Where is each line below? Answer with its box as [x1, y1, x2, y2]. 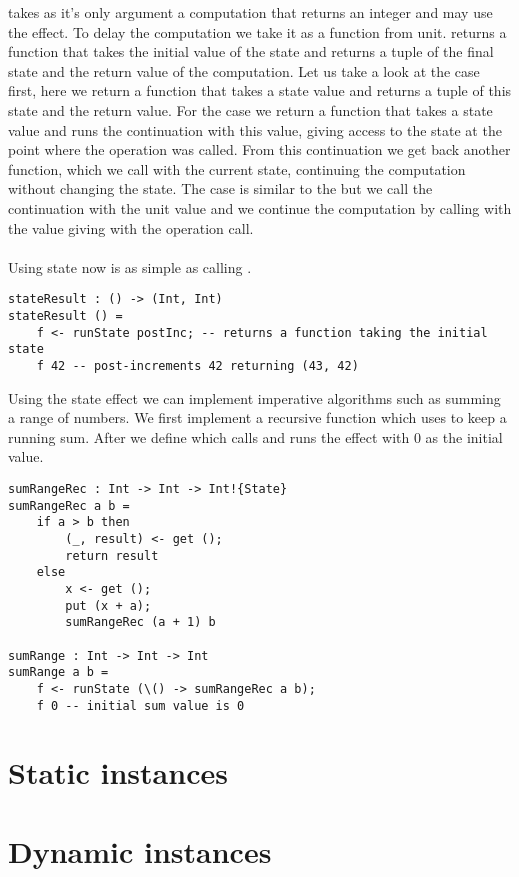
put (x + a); [65, 598, 152, 613]
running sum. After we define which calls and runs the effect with [8, 426, 410, 447]
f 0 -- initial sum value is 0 [36, 698, 245, 713]
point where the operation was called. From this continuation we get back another [8, 139, 511, 160]
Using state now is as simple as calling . [8, 256, 252, 277]
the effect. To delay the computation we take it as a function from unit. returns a [8, 21, 507, 42]
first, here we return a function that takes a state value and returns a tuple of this [8, 80, 512, 101]
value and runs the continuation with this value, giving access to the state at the [8, 119, 502, 140]
